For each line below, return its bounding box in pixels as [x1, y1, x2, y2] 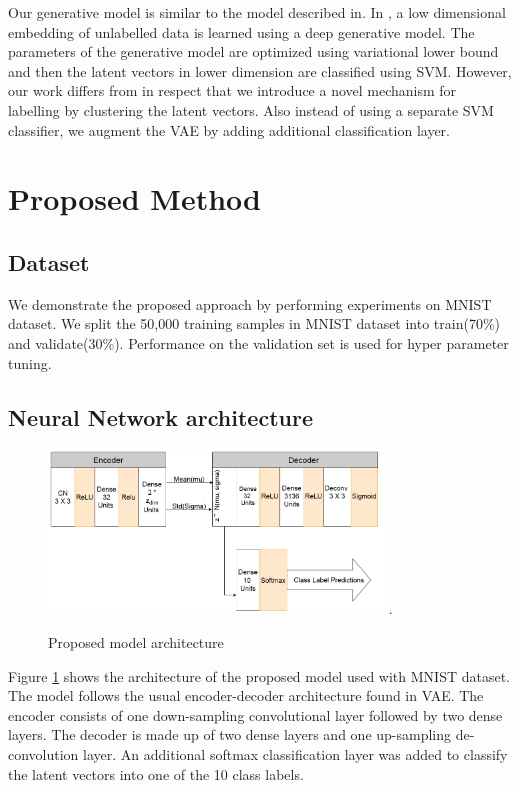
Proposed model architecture [48, 632, 224, 653]
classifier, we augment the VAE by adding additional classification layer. [8, 119, 450, 140]
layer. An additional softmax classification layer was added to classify [83, 744, 508, 765]
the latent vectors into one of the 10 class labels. [8, 763, 304, 784]
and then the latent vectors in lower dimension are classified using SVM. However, [8, 60, 512, 81]
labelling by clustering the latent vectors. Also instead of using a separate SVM [8, 99, 494, 120]
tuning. [8, 352, 52, 373]
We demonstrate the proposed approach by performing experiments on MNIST [8, 293, 492, 314]
